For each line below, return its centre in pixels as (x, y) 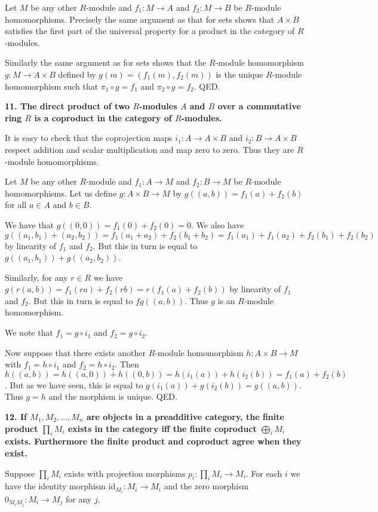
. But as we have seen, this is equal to (74, 384)
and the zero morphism (206, 486)
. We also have (218, 224)
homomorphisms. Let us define (61, 193)
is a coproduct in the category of (103, 117)
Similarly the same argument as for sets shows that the (106, 62)
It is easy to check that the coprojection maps (89, 138)
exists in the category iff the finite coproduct (162, 428)
